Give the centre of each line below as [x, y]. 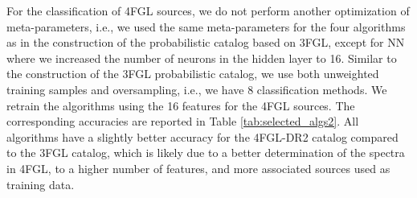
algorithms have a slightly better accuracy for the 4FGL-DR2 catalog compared [202, 136]
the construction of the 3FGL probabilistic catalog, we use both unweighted [193, 74]
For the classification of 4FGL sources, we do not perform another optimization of [208, 10]
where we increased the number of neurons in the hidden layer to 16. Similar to [202, 58]
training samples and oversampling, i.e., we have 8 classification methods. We [197, 89]
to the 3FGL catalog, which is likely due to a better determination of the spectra [206, 153]
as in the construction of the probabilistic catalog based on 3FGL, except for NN [206, 42]
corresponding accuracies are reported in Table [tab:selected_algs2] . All [183, 121]
